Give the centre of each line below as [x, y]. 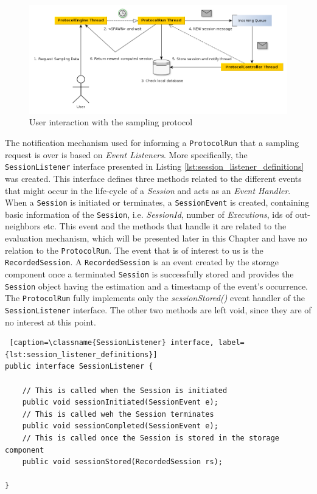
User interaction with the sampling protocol [111, 122]
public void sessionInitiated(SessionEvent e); [120, 402]
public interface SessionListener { [79, 367]
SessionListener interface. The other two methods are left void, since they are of [158, 309]
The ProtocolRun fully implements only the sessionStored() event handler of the [155, 298]
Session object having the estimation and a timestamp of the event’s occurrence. [157, 286]
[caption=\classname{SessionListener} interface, [112, 343]
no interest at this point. [51, 322]
